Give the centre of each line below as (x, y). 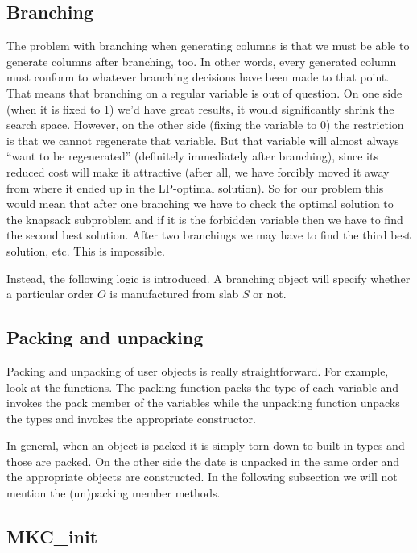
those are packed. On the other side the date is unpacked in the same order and (203, 461)
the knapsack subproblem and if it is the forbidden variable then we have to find (205, 219)
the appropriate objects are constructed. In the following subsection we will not (202, 477)
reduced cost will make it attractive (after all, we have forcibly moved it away (198, 171)
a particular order (50, 294)
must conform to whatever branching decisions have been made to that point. (198, 77)
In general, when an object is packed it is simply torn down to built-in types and (206, 445)
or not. (270, 294)
